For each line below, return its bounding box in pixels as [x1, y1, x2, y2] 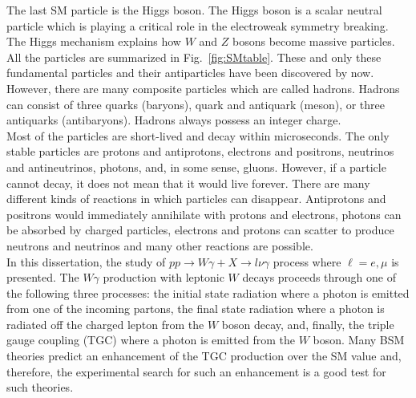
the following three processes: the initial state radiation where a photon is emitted [6, 284, 410, 301]
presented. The [6, 269, 79, 286]
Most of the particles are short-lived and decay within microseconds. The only [6, 127, 390, 144]
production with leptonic [103, 269, 224, 286]
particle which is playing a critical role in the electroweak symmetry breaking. [6, 17, 389, 34]
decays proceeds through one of [242, 269, 397, 286]
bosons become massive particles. [232, 33, 395, 50]
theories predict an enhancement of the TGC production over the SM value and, [6, 347, 402, 364]
